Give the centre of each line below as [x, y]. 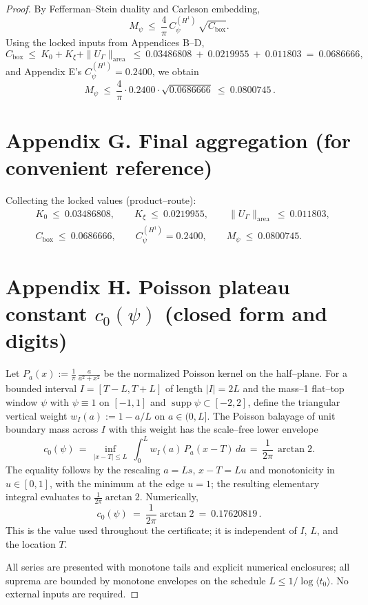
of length [184, 388]
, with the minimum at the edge [117, 483]
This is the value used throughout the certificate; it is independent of [151, 530]
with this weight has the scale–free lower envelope [213, 429]
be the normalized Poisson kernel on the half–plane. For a [226, 373]
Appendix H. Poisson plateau [148, 286]
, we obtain [175, 71]
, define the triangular [294, 401]
